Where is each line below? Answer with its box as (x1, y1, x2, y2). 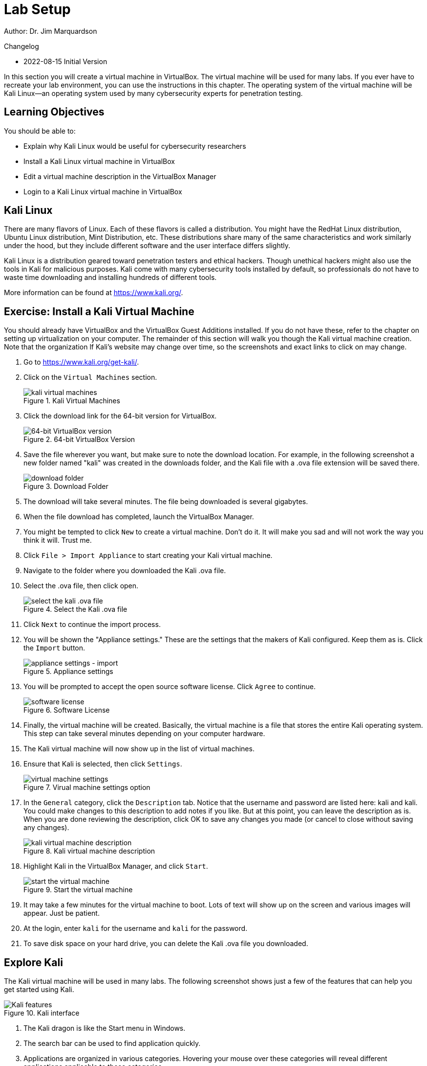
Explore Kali (4, 956, 63, 969)
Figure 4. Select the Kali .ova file (23, 605, 128, 614)
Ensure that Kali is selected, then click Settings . (23, 760, 182, 768)
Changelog (4, 42, 39, 50)
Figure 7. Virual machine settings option (23, 783, 150, 792)
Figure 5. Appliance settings (23, 667, 113, 676)
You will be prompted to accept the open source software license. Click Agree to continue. (23, 682, 316, 691)
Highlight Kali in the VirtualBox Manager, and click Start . (23, 862, 208, 871)
